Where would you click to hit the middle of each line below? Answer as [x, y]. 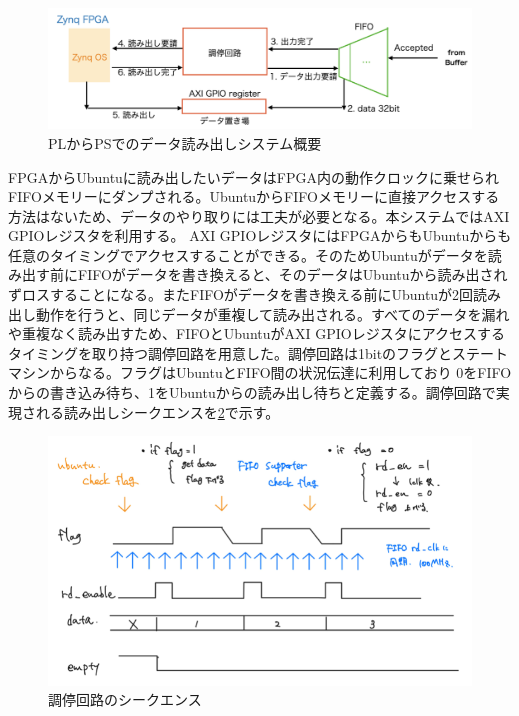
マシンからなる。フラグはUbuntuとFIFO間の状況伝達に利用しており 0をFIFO [260, 372]
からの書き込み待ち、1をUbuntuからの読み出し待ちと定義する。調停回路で [252, 392]
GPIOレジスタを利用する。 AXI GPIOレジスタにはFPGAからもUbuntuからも [260, 235]
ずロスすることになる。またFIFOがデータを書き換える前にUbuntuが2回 [241, 294]
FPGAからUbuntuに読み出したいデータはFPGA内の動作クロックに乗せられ [254, 176]
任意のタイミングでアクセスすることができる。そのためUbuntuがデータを [248, 254]
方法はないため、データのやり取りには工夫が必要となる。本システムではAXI [259, 215]
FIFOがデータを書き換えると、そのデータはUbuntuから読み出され [292, 274]
